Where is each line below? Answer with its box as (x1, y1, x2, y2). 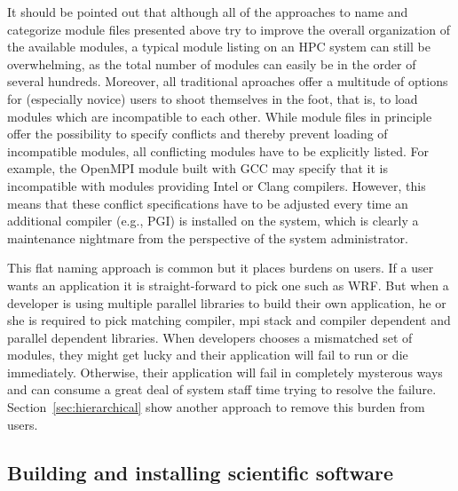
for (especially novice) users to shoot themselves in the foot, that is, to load (7, 89, 418, 107)
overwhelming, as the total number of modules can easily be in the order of (7, 54, 416, 73)
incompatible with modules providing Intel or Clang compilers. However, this (7, 176, 426, 194)
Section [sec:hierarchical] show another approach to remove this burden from (7, 398, 425, 416)
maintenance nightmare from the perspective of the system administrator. (7, 228, 408, 247)
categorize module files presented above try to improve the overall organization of (7, 20, 450, 38)
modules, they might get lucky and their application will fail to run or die (7, 345, 408, 364)
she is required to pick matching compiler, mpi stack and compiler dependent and (7, 311, 451, 329)
